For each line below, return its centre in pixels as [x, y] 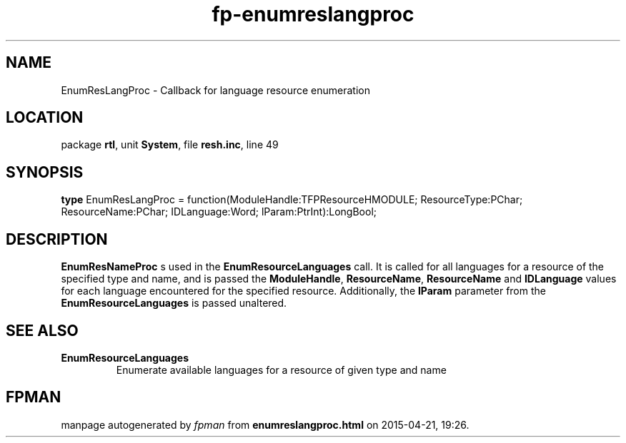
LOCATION [45, 118]
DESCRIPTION [57, 239]
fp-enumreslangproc [313, 14]
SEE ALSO [42, 330]
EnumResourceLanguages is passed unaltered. [174, 303]
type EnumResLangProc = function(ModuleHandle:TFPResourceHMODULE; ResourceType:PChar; [292, 200]
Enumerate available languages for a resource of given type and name [281, 370]
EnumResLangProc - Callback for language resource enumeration [215, 90]
